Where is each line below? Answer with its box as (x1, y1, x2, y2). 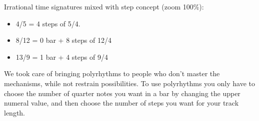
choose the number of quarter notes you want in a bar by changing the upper (4, 88, 240, 98)
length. (4, 107, 25, 118)
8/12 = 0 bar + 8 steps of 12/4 (15, 35, 111, 45)
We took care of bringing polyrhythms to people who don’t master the (4, 68, 220, 79)
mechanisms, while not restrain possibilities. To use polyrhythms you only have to (4, 78, 255, 88)
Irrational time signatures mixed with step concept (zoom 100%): (4, 1, 204, 11)
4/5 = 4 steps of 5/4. (15, 18, 80, 28)
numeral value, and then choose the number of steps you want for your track (4, 98, 239, 108)
